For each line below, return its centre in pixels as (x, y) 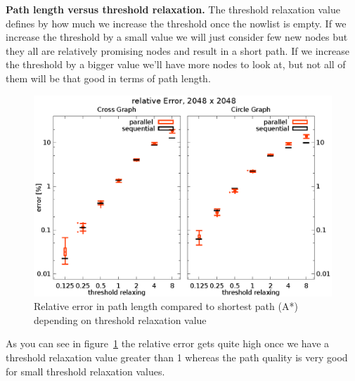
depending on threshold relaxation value (120, 319)
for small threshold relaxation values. (85, 371)
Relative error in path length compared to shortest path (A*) (166, 306)
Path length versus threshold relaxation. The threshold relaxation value (173, 9)
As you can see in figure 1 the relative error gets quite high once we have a (168, 343)
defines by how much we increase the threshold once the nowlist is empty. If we (176, 23)
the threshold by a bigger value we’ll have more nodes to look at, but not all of (176, 64)
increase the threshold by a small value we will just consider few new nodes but (177, 37)
